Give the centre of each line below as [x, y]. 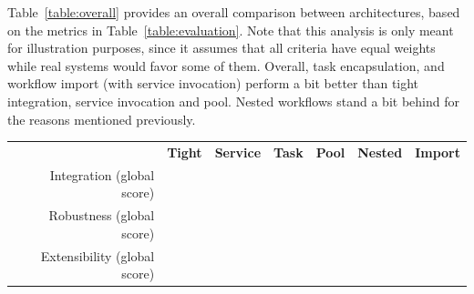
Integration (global [102, 174]
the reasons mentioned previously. [102, 119]
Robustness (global [102, 215]
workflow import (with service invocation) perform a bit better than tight [213, 83]
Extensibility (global [98, 255]
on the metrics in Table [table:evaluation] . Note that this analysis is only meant [231, 30]
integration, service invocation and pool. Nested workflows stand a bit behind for [233, 101]
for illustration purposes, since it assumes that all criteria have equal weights [222, 48]
